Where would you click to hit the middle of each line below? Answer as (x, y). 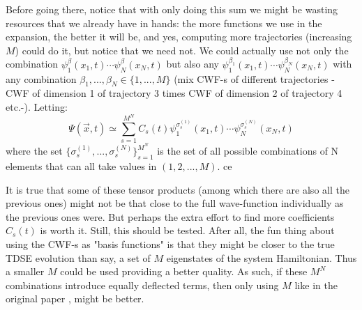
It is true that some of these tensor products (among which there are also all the (178, 189)
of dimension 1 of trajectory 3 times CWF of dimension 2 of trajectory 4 (187, 93)
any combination (41, 78)
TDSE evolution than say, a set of (78, 257)
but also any (193, 64)
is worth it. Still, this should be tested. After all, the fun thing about (187, 230)
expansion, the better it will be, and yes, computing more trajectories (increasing (179, 37)
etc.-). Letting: (37, 106)
